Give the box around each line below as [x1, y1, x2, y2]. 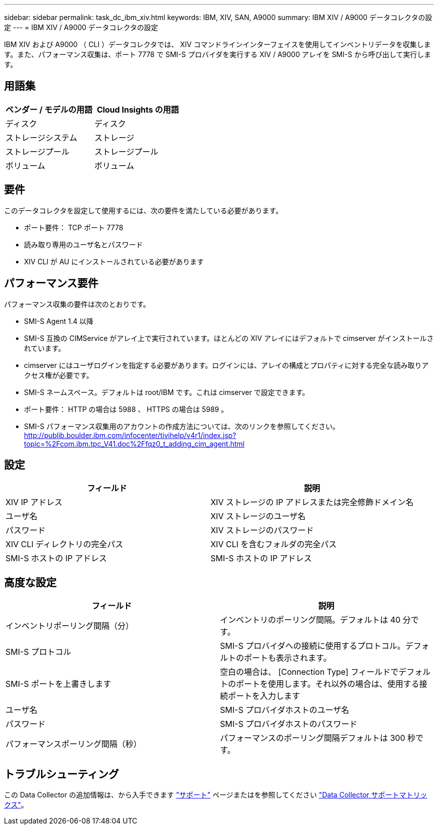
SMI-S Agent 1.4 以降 [24, 316, 93, 325]
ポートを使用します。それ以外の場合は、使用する [236, 679, 419, 689]
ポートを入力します [228, 691, 300, 701]
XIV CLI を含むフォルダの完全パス [210, 539, 337, 550]
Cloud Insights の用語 [96, 104, 179, 115]
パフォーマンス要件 [4, 277, 98, 290]
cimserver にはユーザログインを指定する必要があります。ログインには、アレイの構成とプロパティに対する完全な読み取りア [24, 360, 429, 369]
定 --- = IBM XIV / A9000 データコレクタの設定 [4, 23, 158, 32]
